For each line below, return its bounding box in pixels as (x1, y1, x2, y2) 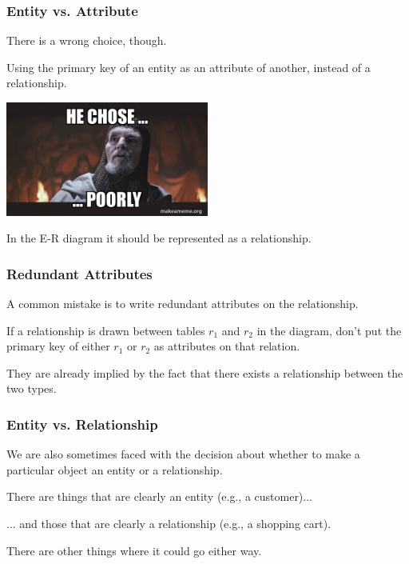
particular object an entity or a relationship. (6, 461, 223, 478)
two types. (6, 380, 57, 397)
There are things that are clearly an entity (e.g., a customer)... (6, 488, 312, 505)
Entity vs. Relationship (6, 414, 158, 434)
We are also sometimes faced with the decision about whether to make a (6, 446, 360, 462)
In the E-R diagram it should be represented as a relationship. (6, 230, 312, 246)
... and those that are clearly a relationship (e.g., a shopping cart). (6, 514, 332, 531)
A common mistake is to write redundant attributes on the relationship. (6, 294, 359, 311)
